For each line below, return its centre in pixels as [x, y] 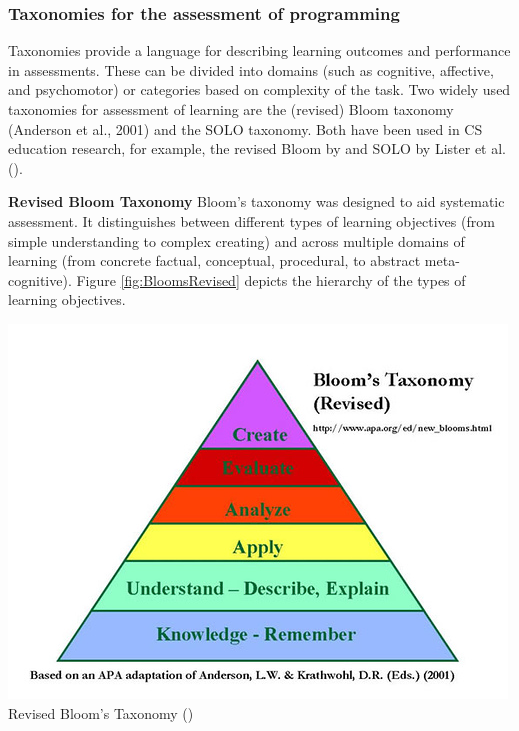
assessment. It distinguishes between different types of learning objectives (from [251, 220]
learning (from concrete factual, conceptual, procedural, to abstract [214, 260]
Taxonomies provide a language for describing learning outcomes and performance [259, 50]
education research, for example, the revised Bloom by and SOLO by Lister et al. [257, 148]
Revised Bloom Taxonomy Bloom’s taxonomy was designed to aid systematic [256, 201]
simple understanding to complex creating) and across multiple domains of [236, 240]
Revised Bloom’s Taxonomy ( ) [101, 712]
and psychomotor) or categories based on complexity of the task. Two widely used [259, 89]
